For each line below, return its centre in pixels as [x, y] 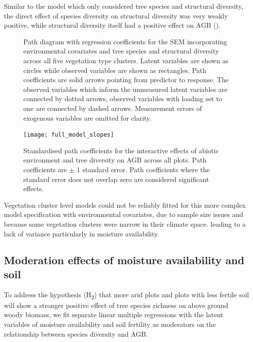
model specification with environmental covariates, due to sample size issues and [124, 214]
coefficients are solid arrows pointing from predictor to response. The [126, 80]
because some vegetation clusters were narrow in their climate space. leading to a [125, 224]
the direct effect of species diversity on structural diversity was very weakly [116, 15]
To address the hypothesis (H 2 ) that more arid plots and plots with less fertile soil [126, 295]
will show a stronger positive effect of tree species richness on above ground [116, 305]
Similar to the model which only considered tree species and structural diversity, [124, 6]
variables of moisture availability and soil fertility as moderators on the [110, 324]
